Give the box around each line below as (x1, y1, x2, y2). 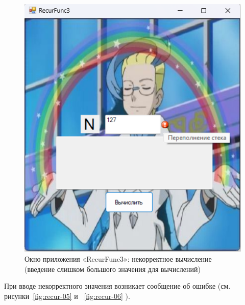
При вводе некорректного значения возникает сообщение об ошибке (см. (4, 281, 231, 291)
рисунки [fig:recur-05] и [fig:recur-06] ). (4, 290, 130, 301)
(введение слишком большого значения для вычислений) (24, 263, 201, 274)
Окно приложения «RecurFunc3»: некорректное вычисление (24, 253, 212, 264)
